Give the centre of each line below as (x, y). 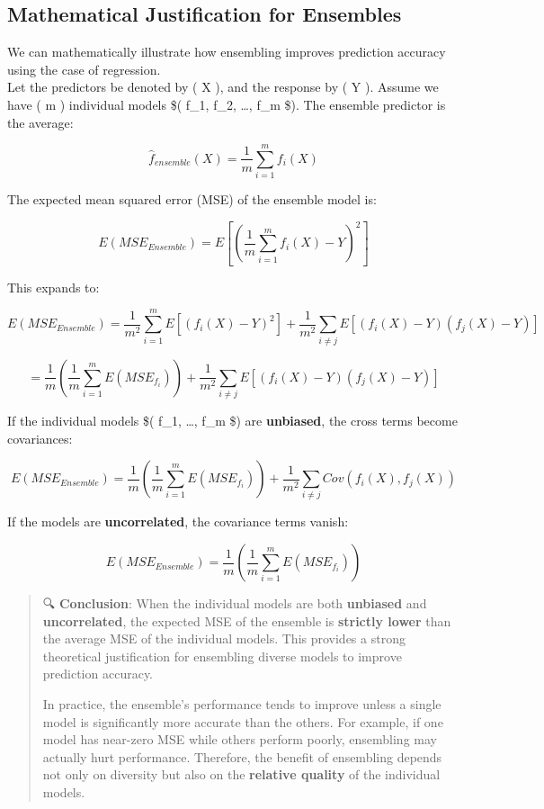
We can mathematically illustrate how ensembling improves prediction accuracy (227, 52)
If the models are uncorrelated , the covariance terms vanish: (178, 521)
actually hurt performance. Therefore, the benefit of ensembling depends (242, 756)
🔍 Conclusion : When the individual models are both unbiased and (235, 603)
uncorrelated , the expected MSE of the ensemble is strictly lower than (247, 620)
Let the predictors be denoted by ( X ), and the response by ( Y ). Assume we (223, 87)
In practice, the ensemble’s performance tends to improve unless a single (242, 704)
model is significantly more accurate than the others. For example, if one (243, 721)
